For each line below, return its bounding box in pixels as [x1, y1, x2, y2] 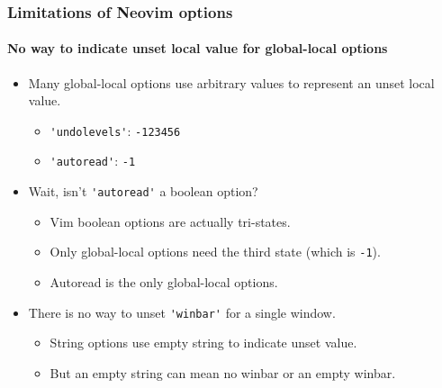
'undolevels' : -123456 [50, 121, 181, 140]
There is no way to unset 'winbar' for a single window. [28, 302, 336, 321]
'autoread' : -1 [50, 151, 136, 170]
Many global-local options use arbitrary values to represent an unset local [28, 73, 435, 92]
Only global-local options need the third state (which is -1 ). [50, 242, 381, 261]
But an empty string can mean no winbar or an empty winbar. [50, 363, 396, 382]
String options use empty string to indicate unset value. [50, 333, 357, 352]
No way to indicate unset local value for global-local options [7, 39, 388, 58]
